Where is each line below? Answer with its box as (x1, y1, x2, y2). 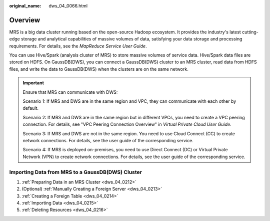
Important (22, 80, 44, 86)
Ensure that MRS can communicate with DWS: (22, 89, 118, 95)
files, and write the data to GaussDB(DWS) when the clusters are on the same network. (9, 66, 188, 72)
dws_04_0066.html (48, 3, 87, 8)
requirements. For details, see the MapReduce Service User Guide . (9, 43, 147, 49)
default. (22, 105, 39, 111)
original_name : (9, 3, 41, 8)
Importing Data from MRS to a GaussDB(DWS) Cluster (9, 169, 142, 176)
